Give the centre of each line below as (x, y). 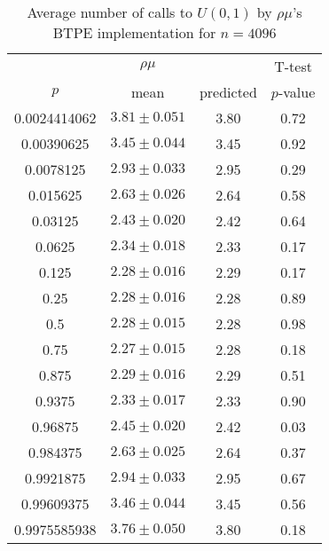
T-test (293, 66)
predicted (228, 92)
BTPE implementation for (134, 32)
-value (297, 92)
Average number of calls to (110, 12)
